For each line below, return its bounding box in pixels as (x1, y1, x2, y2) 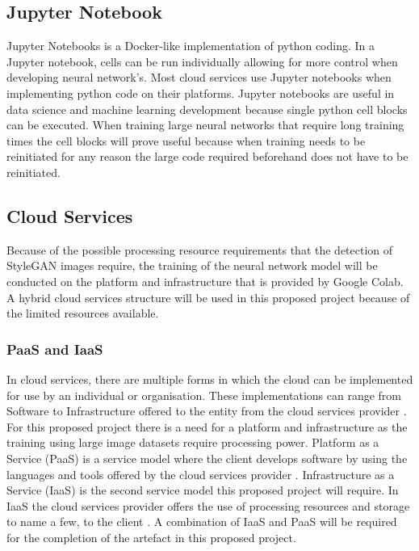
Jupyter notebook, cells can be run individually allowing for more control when (6, 53, 398, 69)
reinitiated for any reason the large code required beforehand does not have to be (6, 148, 409, 165)
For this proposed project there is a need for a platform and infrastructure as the (6, 418, 408, 435)
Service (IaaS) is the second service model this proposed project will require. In (6, 482, 399, 498)
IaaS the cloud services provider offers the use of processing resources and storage (6, 497, 410, 514)
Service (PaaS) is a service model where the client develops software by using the (6, 449, 408, 466)
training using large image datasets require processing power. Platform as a (6, 434, 379, 451)
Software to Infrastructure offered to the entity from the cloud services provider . (6, 402, 407, 419)
